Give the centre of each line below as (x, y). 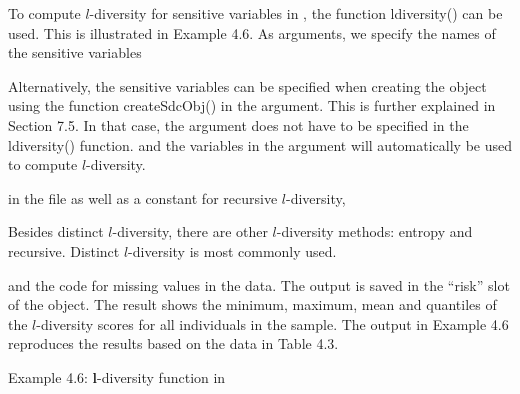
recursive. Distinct (64, 250)
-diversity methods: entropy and (374, 231)
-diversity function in (161, 376)
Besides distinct (56, 231)
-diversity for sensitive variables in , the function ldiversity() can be (296, 13)
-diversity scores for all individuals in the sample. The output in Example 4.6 (272, 323)
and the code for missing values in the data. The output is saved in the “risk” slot (259, 284)
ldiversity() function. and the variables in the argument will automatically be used (260, 144)
